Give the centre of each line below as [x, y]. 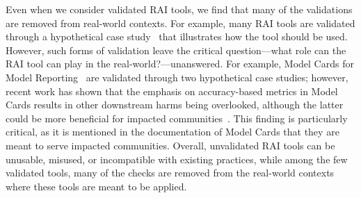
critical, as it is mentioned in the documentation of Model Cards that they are [173, 132]
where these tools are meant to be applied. [96, 186]
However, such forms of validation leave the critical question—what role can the [176, 50]
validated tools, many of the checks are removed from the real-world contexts [170, 173]
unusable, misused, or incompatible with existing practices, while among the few [177, 159]
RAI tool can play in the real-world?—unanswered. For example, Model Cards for [180, 64]
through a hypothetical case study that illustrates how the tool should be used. [177, 36]
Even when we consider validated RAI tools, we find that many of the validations [179, 9]
